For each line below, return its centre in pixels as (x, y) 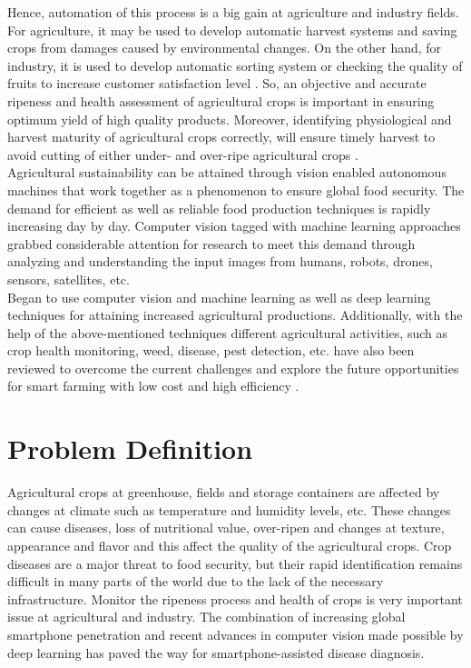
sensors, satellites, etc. (69, 279)
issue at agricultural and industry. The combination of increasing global (206, 617)
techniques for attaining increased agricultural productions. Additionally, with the (235, 315)
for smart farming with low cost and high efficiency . (153, 386)
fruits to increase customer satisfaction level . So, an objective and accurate (217, 83)
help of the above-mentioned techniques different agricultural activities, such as (227, 332)
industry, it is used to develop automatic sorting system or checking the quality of (235, 65)
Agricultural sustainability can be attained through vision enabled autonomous (227, 172)
